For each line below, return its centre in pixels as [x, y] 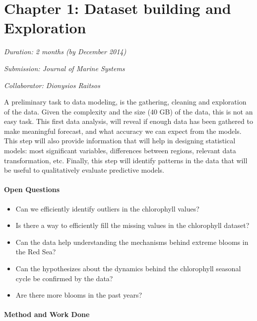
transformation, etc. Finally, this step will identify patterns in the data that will [126, 160]
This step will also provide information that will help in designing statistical [120, 141]
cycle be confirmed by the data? [64, 278]
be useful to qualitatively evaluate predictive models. [84, 170]
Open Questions [32, 189]
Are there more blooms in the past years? [79, 295]
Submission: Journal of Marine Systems [64, 68]
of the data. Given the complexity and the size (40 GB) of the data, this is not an [128, 111]
